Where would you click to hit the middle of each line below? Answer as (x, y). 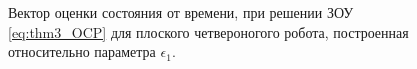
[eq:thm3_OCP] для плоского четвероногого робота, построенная (208, 31)
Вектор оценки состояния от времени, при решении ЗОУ (181, 12)
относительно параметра (82, 51)
